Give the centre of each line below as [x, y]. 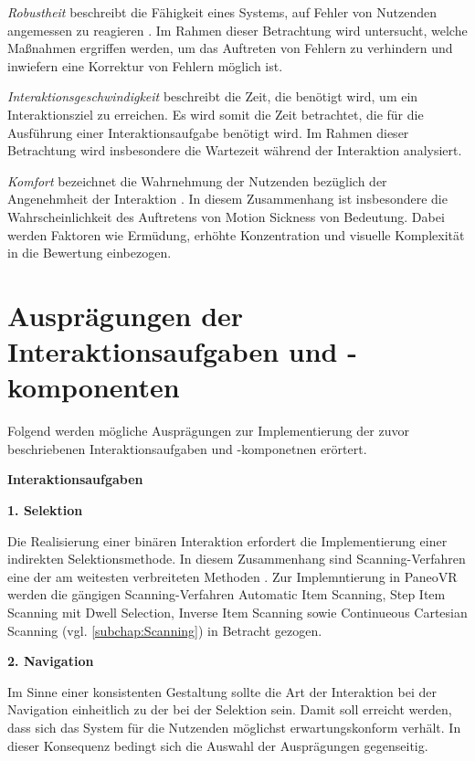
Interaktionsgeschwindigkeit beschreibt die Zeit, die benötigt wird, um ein [213, 96]
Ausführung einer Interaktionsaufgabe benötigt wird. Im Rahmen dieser [208, 132]
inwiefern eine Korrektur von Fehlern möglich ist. [145, 65]
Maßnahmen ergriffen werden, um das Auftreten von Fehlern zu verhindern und [230, 48]
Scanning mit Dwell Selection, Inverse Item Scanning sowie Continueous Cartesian [237, 612]
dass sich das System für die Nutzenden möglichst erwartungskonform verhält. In [234, 727]
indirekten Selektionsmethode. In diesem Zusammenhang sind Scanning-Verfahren [237, 559]
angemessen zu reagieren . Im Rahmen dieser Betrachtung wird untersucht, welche [237, 30]
